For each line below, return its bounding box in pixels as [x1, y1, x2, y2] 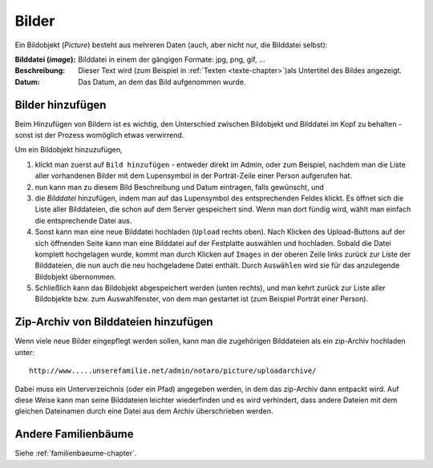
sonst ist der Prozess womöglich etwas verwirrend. [14, 131, 184, 140]
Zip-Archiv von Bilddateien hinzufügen [14, 315, 213, 329]
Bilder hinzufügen [14, 98, 107, 111]
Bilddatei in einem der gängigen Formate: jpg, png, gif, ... [78, 54, 265, 64]
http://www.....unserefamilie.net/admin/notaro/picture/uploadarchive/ [29, 366, 317, 376]
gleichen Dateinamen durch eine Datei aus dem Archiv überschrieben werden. [14, 406, 273, 416]
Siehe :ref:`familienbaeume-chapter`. [14, 449, 137, 458]
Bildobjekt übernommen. [34, 272, 116, 281]
